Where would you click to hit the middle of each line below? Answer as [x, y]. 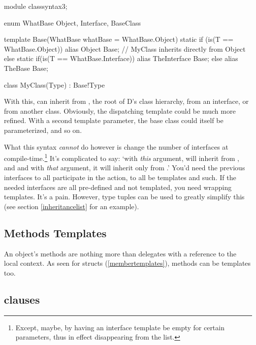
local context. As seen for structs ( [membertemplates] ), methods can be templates [128, 263]
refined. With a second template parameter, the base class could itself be [114, 120]
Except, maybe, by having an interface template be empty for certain [120, 327]
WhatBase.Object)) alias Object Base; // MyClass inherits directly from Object [125, 48]
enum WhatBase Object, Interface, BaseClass [72, 22]
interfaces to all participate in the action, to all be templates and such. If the [120, 177]
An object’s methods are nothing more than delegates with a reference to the [120, 253]
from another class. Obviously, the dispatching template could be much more [120, 110]
